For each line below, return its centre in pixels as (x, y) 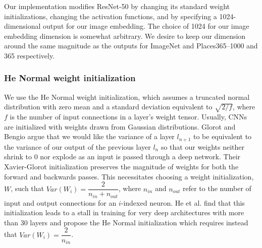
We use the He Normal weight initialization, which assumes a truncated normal (127, 97)
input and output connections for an (60, 202)
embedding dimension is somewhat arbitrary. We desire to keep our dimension (125, 36)
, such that (28, 188)
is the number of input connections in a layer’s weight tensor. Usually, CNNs (128, 117)
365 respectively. (30, 55)
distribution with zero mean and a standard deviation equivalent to (108, 107)
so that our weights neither (203, 146)
